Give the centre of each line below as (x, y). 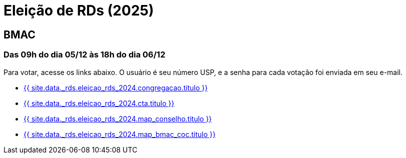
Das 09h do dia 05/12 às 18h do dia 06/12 (85, 55)
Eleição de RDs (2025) (79, 10)
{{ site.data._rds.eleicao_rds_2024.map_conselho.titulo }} (118, 118)
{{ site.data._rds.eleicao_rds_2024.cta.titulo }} (99, 103)
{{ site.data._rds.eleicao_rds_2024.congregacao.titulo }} (116, 87)
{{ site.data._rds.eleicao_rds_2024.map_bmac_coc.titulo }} (120, 134)
